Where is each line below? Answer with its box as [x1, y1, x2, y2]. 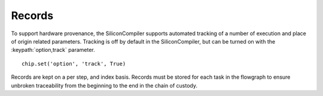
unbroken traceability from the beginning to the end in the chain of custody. [11, 82, 197, 89]
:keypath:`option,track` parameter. [11, 47, 95, 54]
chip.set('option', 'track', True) [22, 60, 126, 67]
